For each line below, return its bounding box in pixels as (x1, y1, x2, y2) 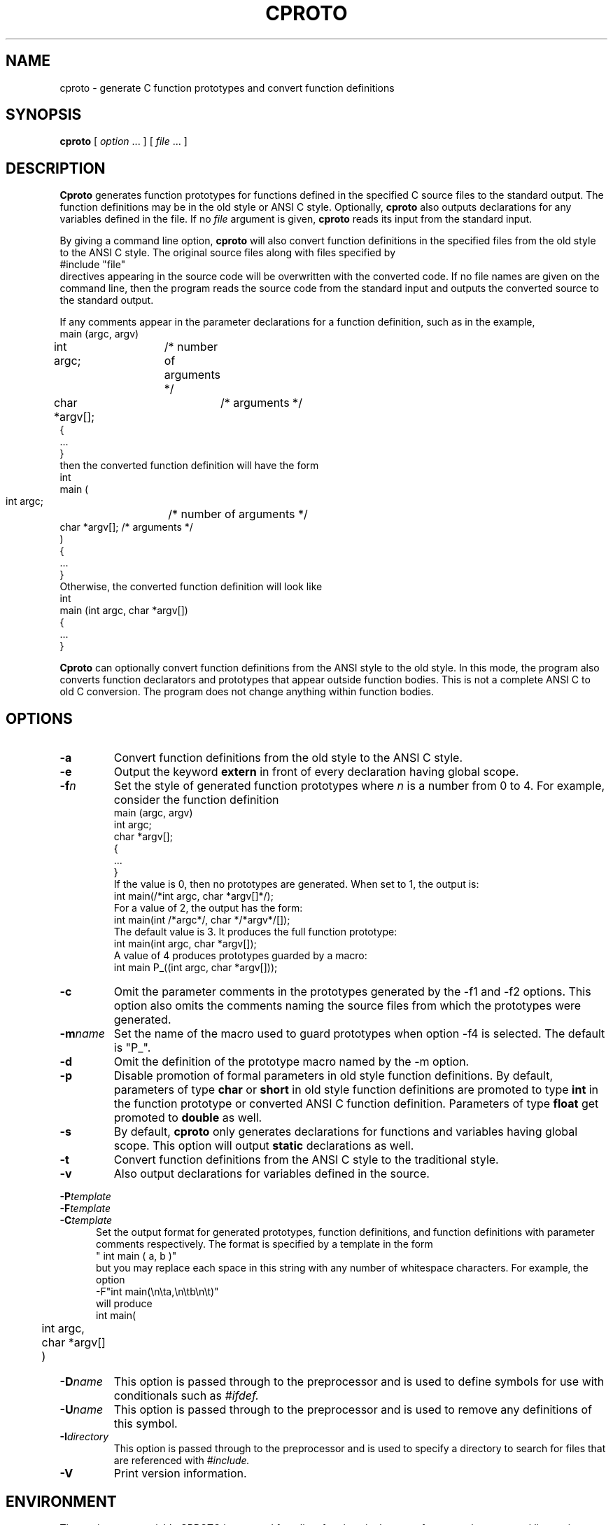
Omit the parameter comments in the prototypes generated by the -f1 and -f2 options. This (113, 984, 591, 999)
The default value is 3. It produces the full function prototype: (113, 926, 397, 938)
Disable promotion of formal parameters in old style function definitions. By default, (113, 1068, 554, 1083)
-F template (59, 1202, 111, 1215)
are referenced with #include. (113, 1454, 250, 1467)
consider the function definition (113, 793, 279, 807)
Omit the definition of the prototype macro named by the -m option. (113, 1054, 470, 1069)
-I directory (59, 1430, 109, 1443)
